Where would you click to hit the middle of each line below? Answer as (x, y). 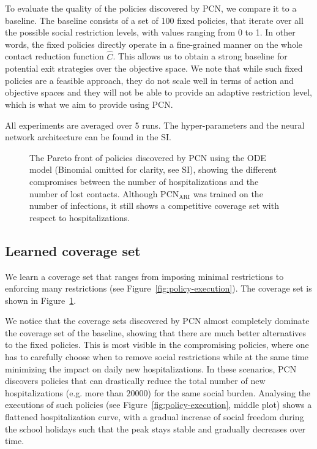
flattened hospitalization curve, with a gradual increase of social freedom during (155, 417)
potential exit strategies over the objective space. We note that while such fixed (154, 68)
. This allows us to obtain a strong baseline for (200, 56)
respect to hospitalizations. (80, 217)
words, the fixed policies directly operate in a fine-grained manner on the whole (154, 44)
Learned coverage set (73, 250)
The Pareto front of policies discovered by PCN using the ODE (148, 157)
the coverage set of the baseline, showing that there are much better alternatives (156, 332)
